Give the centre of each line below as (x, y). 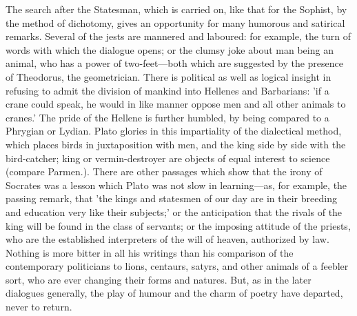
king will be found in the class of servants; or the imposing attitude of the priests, (178, 225)
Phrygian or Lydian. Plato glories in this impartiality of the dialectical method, (174, 131)
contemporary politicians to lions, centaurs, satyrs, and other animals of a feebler (177, 266)
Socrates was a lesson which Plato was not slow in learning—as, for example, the (176, 185)
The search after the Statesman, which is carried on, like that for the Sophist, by (176, 9)
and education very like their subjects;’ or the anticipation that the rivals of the (174, 211)
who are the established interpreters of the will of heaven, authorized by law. (167, 239)
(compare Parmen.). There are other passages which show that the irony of (164, 171)
